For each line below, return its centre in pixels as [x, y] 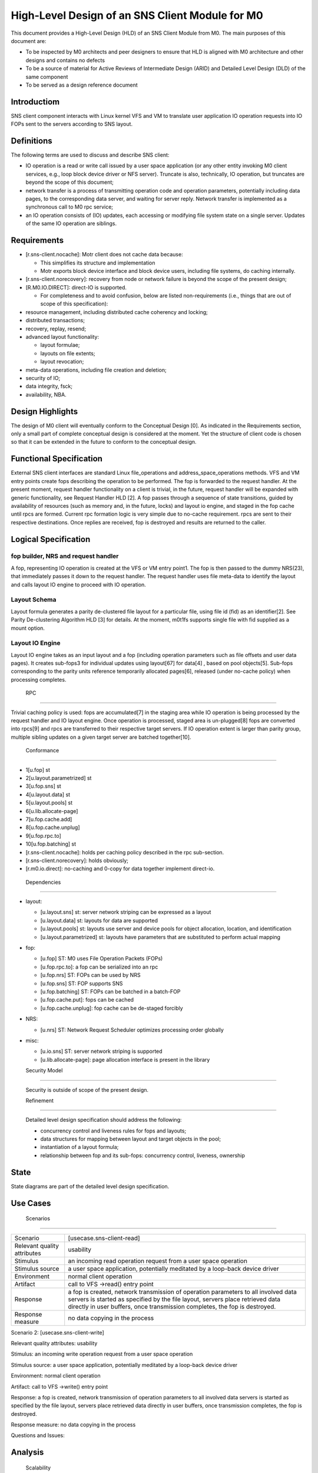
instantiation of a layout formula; [79, 1147]
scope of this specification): [74, 304]
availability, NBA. [46, 394]
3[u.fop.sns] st [43, 786]
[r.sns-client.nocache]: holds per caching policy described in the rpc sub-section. [125, 852]
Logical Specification [51, 539]
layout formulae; [60, 345]
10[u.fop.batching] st [51, 844]
